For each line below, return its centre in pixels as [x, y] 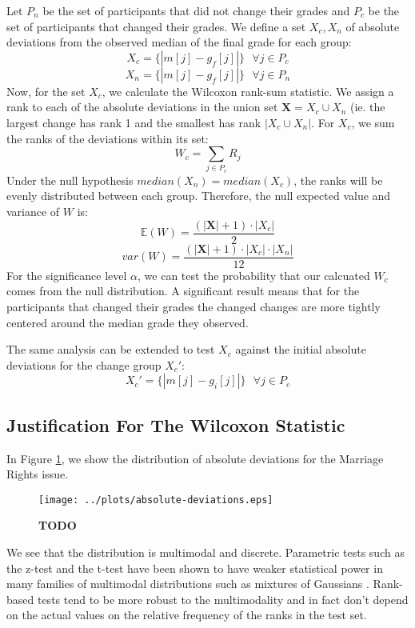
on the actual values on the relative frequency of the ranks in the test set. [187, 615]
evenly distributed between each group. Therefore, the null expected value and [199, 196]
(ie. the [368, 107]
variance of [33, 212]
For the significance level [67, 275]
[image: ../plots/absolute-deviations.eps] [156, 500]
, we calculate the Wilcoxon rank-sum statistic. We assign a [248, 91]
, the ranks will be [338, 180]
